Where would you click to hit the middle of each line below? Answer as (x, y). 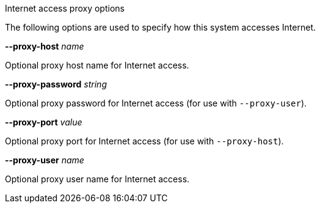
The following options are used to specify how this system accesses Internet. (160, 27)
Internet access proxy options (65, 8)
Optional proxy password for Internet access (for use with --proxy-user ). (156, 103)
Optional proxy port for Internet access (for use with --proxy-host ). (144, 141)
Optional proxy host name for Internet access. (97, 65)
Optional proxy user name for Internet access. (97, 179)
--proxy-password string (56, 84)
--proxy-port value (44, 122)
